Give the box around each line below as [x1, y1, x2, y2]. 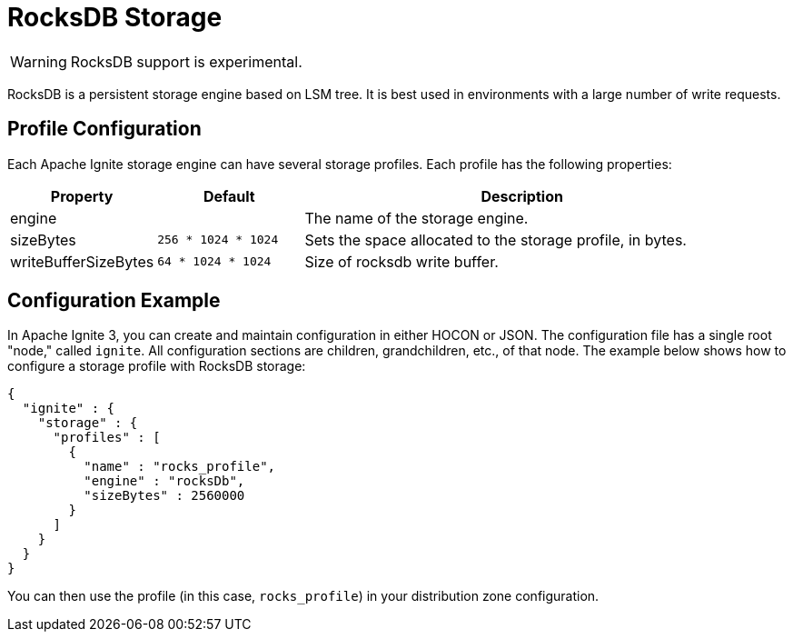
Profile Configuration [7, 117, 202, 141]
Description [481, 186, 563, 205]
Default [203, 186, 255, 205]
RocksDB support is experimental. [70, 52, 302, 71]
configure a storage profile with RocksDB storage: [7, 358, 306, 374]
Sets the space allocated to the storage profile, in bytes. [304, 230, 687, 249]
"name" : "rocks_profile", [84, 459, 276, 474]
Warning [10, 52, 67, 71]
